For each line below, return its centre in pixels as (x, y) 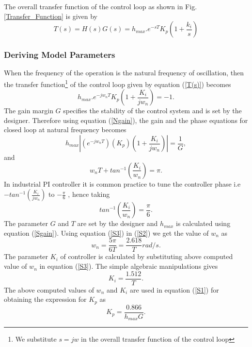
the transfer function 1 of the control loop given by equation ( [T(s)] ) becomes (118, 83)
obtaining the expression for (45, 299)
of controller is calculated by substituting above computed (147, 256)
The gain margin (29, 111)
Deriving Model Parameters (60, 55)
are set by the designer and (118, 223)
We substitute (36, 339)
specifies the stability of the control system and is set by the (152, 111)
